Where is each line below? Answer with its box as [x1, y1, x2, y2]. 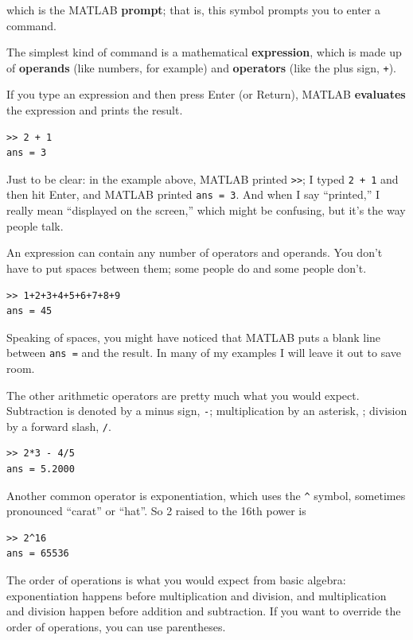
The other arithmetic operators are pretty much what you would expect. [6, 386, 360, 403]
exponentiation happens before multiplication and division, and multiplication [6, 587, 387, 603]
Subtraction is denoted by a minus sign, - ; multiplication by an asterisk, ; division [6, 402, 407, 419]
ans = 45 [6, 305, 53, 317]
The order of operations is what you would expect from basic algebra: [6, 572, 346, 588]
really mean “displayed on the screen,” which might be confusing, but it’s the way [6, 202, 406, 219]
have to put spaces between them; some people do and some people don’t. [6, 259, 367, 276]
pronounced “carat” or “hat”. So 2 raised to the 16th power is [6, 502, 306, 519]
